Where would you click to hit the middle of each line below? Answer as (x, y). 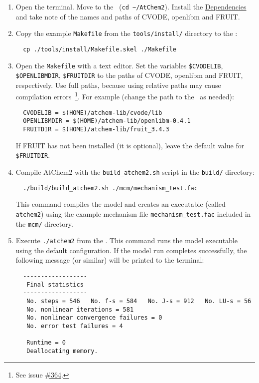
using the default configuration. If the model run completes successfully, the (131, 250)
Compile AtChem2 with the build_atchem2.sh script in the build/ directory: (135, 172)
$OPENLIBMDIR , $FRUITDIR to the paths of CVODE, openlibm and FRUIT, (129, 75)
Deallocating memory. (62, 351)
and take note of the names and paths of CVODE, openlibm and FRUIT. (128, 16)
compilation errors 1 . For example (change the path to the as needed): (125, 96)
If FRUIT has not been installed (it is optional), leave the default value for (130, 145)
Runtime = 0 (46, 343)
